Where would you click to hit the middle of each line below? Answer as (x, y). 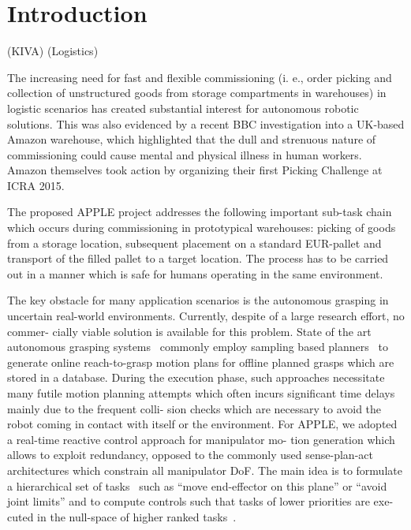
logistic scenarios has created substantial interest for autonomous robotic (183, 108)
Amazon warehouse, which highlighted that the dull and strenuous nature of (192, 139)
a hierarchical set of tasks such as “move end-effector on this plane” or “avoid (197, 485)
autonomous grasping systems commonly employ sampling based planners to (198, 347)
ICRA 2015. (36, 185)
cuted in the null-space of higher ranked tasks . (122, 516)
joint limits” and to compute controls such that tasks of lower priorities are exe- (200, 501)
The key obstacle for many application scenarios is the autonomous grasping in (198, 300)
